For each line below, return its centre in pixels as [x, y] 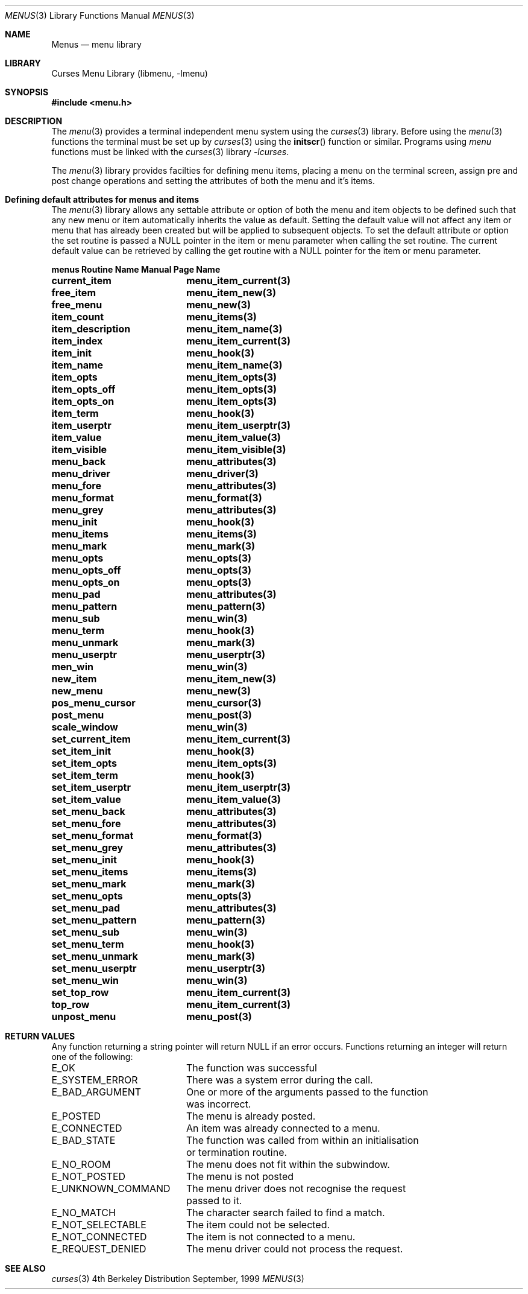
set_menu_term [88, 944]
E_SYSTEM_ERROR [95, 1080]
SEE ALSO [25, 1268]
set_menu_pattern [94, 920]
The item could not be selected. [258, 1225]
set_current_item [91, 739]
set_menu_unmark [95, 956]
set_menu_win [85, 980]
